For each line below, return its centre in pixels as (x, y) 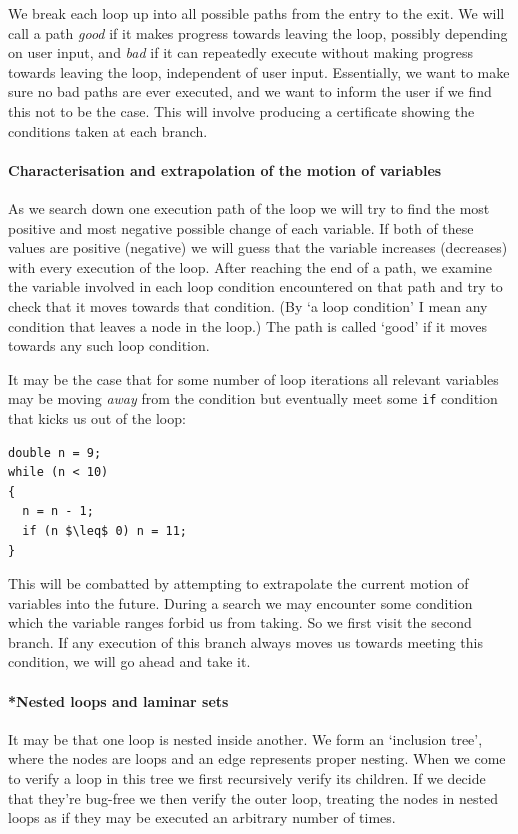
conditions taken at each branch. (108, 130)
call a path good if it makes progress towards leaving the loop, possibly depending (258, 32)
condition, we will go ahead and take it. (129, 661)
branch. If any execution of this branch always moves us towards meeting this (245, 641)
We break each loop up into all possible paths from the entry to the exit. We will (256, 13)
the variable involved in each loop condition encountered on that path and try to (255, 286)
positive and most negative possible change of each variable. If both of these (241, 227)
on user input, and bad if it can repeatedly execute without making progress (240, 52)
